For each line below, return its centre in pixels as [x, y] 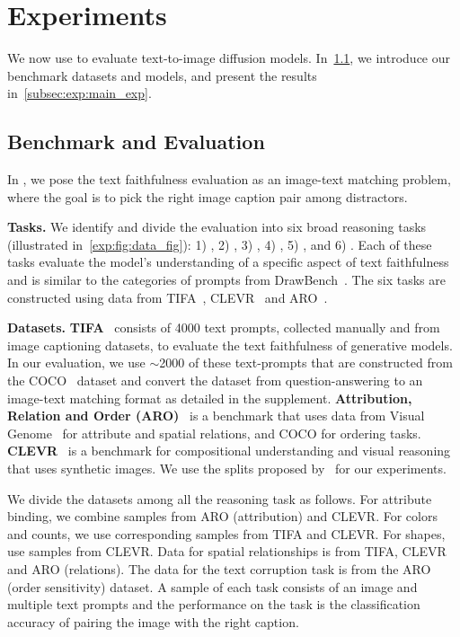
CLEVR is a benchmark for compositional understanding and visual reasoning [229, 451]
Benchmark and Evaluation [136, 142]
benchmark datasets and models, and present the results [162, 75]
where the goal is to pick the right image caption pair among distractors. [208, 196]
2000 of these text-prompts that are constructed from [306, 363]
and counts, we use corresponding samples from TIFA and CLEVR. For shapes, [226, 533]
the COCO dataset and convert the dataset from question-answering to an [215, 380]
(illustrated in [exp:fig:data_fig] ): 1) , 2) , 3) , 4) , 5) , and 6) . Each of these [220, 244]
